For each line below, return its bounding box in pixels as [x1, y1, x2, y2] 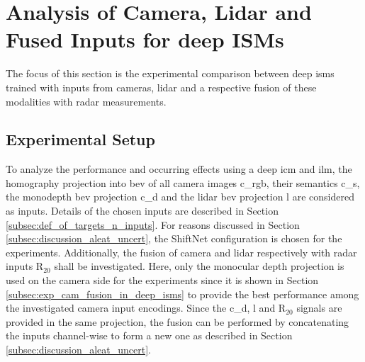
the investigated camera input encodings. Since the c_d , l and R [6, 300, 286, 315]
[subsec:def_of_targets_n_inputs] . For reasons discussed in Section [6, 217, 300, 232]
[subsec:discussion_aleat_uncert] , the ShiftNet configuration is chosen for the [6, 231, 342, 246]
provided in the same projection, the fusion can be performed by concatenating [6, 314, 349, 329]
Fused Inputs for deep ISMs [6, 25, 284, 54]
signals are [296, 300, 342, 315]
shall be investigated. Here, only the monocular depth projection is [54, 259, 344, 273]
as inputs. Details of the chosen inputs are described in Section [6, 203, 279, 218]
